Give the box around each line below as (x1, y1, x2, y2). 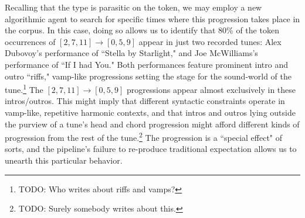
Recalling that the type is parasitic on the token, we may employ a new (5, 1, 262, 13)
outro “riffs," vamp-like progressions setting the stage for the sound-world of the (5, 70, 292, 82)
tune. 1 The (5, 82, 43, 95)
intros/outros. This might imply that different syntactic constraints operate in (5, 95, 285, 107)
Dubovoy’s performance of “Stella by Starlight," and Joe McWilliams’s (5, 47, 258, 59)
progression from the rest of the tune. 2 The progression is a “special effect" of (5, 130, 283, 143)
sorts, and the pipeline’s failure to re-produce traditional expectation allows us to (5, 143, 297, 155)
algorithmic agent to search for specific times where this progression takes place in (5, 12, 300, 25)
